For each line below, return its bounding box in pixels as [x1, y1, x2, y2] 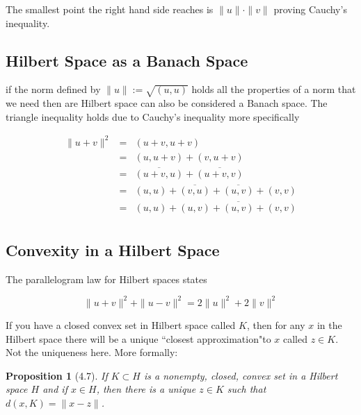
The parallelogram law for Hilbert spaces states [6, 271, 207, 286]
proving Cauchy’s [273, 2, 347, 16]
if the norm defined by [6, 82, 101, 96]
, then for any [246, 317, 305, 332]
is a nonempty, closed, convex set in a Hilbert [144, 368, 338, 382]
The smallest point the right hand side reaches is [6, 2, 214, 16]
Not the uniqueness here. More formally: [6, 345, 178, 359]
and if [42, 382, 67, 396]
